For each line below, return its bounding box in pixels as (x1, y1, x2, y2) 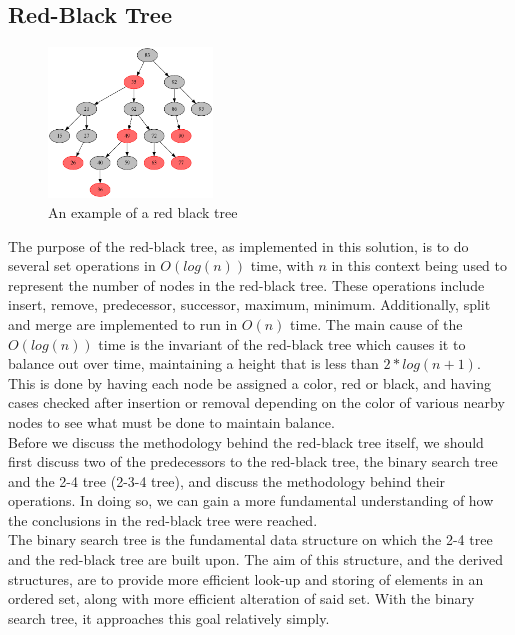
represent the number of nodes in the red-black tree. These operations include (8, 274, 485, 295)
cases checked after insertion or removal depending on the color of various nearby (8, 392, 505, 413)
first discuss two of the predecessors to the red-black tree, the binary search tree (8, 451, 498, 472)
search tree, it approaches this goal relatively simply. (8, 607, 330, 628)
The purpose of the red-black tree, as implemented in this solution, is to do (8, 235, 469, 256)
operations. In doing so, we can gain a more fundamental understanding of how (8, 490, 494, 511)
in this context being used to (331, 255, 508, 276)
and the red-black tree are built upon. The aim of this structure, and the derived (8, 549, 504, 570)
